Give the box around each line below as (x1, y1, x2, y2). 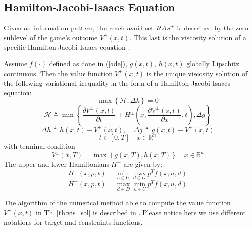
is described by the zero (177, 23, 248, 33)
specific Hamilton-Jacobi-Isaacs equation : (4, 42, 130, 52)
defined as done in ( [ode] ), (49, 58, 127, 68)
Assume (4, 58, 28, 68)
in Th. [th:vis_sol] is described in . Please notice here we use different (36, 207, 246, 217)
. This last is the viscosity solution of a (129, 32, 246, 42)
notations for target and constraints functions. (4, 217, 143, 227)
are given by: (123, 159, 163, 169)
